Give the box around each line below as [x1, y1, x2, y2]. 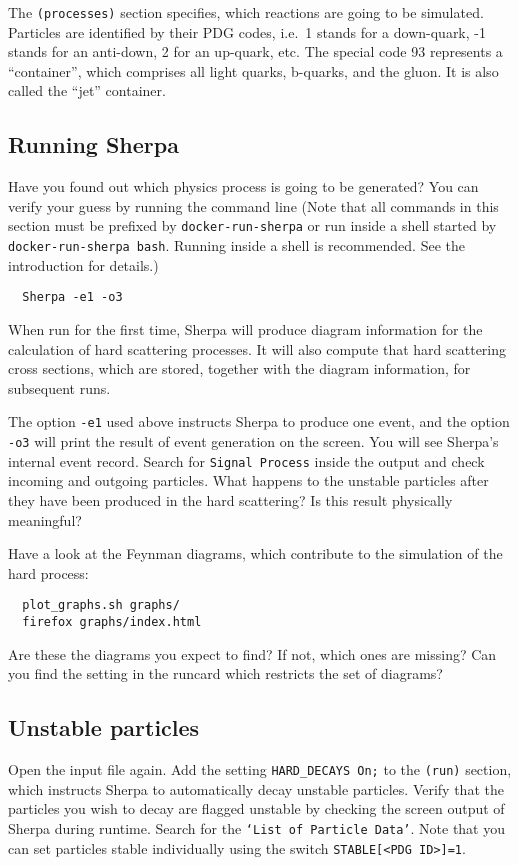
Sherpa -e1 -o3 [22, 290, 123, 305]
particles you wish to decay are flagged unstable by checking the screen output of [8, 798, 505, 819]
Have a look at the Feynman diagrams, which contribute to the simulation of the [8, 543, 503, 564]
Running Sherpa [8, 129, 179, 160]
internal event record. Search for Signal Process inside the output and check [8, 450, 485, 471]
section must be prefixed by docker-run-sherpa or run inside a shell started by [8, 215, 497, 236]
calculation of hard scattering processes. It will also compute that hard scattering [8, 338, 507, 359]
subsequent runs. [8, 377, 111, 398]
